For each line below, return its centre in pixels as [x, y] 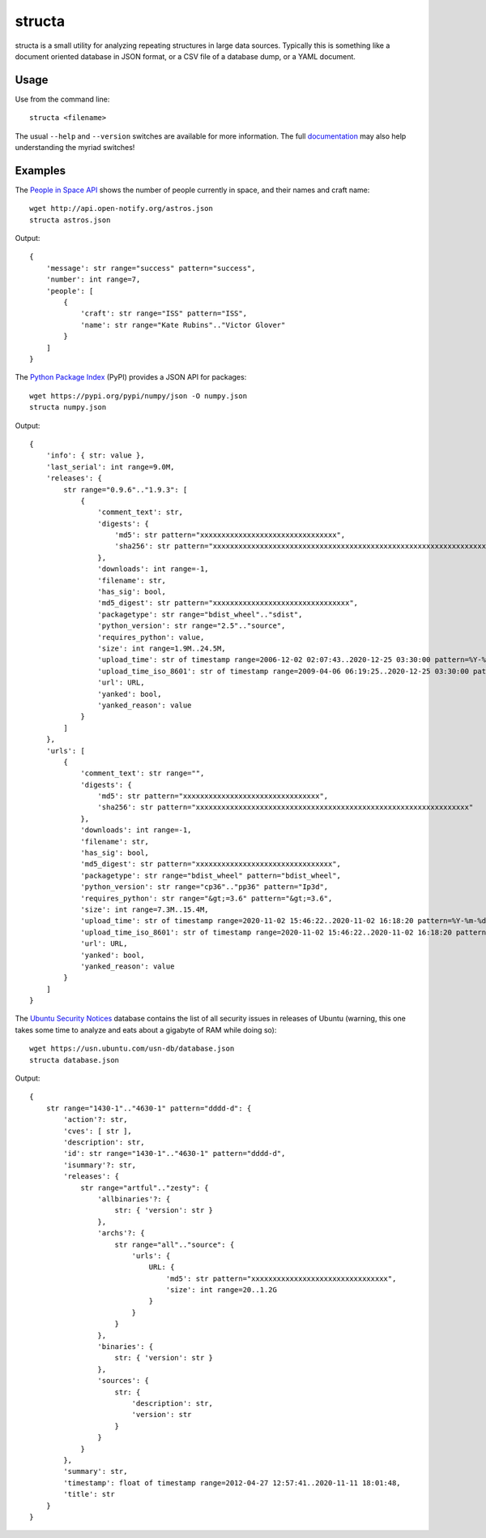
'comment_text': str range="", [143, 773]
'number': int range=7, [93, 279]
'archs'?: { [121, 1233]
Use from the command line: [62, 99]
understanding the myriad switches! [75, 148]
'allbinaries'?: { [134, 1199]
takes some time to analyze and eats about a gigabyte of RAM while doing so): [146, 1029]
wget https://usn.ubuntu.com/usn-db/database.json [132, 1049]
